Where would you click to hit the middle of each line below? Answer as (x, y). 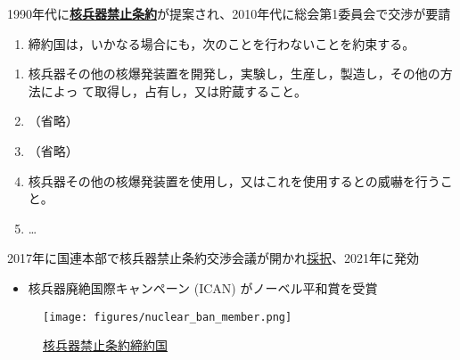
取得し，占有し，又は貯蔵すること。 (201, 90)
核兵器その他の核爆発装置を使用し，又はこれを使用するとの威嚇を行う (234, 180)
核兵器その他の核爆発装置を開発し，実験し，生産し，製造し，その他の (234, 74)
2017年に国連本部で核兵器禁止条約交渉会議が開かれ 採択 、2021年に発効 (213, 258)
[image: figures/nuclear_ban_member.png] (168, 317)
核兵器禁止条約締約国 (105, 345)
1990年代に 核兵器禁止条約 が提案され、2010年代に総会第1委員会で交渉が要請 (229, 13)
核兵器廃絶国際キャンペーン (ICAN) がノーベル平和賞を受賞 (203, 287)
